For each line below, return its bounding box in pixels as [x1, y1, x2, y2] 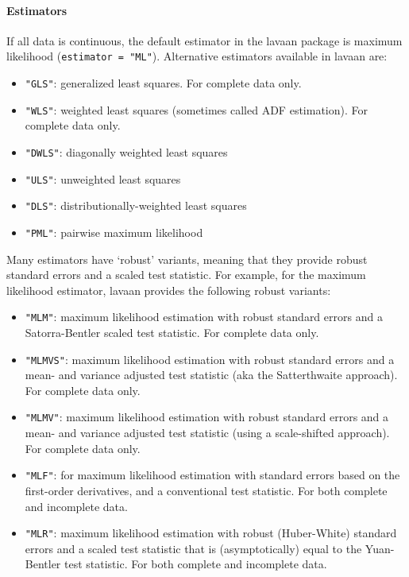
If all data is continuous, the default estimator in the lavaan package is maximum [6, 32, 403, 48]
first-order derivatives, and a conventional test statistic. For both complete [25, 482, 388, 498]
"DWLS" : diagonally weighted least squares [25, 143, 228, 160]
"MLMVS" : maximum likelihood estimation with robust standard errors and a [25, 350, 395, 367]
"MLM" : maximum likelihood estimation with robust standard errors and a [25, 308, 383, 325]
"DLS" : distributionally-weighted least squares [25, 197, 247, 214]
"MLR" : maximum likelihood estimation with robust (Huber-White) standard [25, 525, 397, 541]
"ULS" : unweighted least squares [25, 170, 181, 187]
